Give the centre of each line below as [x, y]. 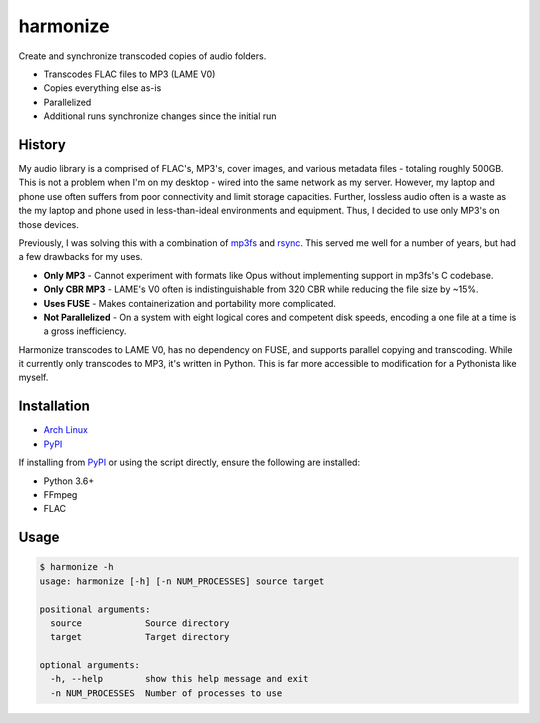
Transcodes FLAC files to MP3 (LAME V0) [129, 74]
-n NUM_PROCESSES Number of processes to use [166, 693]
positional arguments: [95, 609]
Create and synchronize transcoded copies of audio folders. [142, 56]
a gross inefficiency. [85, 331]
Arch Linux [66, 430]
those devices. [49, 224]
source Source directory [140, 623]
